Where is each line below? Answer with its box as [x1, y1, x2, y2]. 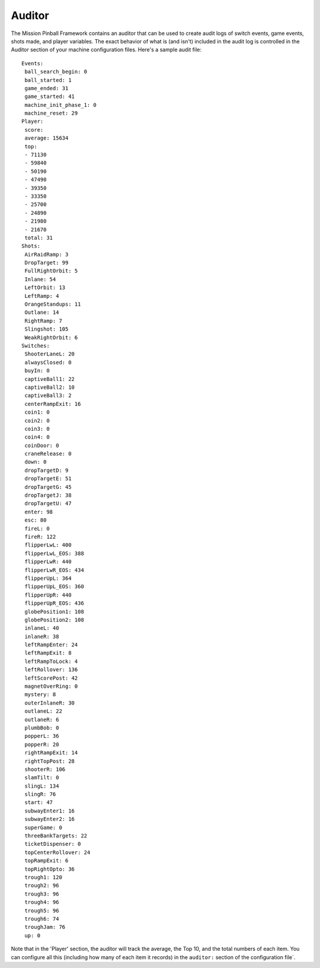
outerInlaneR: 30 [24, 699, 75, 706]
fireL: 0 [24, 525, 50, 532]
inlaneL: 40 [24, 625, 59, 631]
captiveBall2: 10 [24, 383, 75, 391]
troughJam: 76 [24, 923, 66, 931]
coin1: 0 [24, 409, 50, 415]
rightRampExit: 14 [24, 750, 78, 756]
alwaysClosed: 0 [24, 359, 72, 366]
